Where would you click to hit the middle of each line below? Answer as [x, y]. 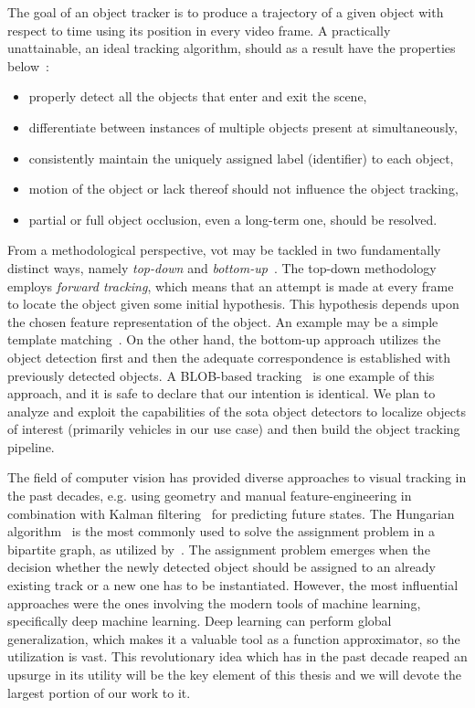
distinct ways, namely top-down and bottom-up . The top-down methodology [222, 267]
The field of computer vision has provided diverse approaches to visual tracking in [237, 477]
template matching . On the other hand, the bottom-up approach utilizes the [224, 339]
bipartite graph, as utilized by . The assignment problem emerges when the [219, 549]
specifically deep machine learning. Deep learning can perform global [200, 621]
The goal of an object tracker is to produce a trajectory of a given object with [226, 12]
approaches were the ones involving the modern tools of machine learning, [214, 602]
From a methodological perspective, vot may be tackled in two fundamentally [224, 250]
